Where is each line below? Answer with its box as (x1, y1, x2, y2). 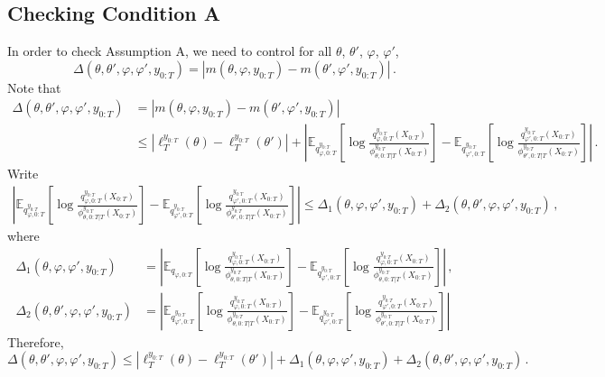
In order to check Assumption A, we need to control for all (7, 41, 332, 60)
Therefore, (7, 332, 64, 351)
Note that (7, 78, 61, 97)
